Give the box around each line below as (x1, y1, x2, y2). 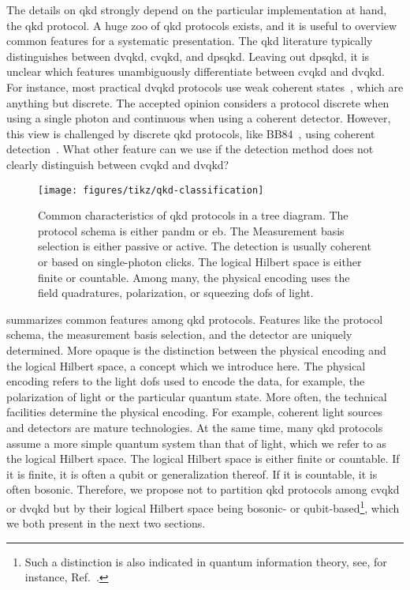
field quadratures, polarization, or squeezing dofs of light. (38, 284, 314, 301)
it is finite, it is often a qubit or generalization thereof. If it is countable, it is (6, 465, 378, 482)
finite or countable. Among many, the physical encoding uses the (38, 269, 350, 285)
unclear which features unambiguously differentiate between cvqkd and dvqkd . (6, 63, 385, 80)
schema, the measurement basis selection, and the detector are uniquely (6, 326, 352, 343)
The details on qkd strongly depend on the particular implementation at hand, (6, 2, 387, 17)
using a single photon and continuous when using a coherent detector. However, (6, 110, 391, 126)
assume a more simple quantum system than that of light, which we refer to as (6, 434, 386, 451)
